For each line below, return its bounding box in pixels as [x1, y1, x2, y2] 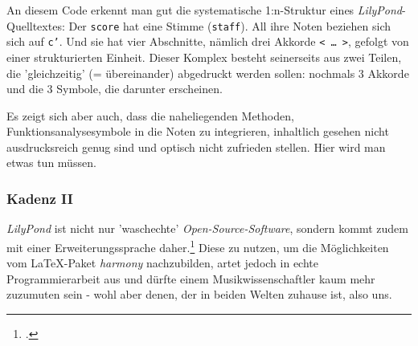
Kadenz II [6, 188, 73, 208]
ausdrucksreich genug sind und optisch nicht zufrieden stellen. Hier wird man [6, 138, 386, 155]
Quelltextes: [6, 17, 65, 34]
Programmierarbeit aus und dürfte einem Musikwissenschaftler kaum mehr [6, 270, 375, 287]
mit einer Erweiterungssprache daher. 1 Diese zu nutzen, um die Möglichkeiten [6, 236, 389, 255]
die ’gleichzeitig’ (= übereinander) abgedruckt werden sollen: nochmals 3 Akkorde [6, 64, 409, 81]
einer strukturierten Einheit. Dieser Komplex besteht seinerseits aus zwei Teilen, [6, 48, 402, 65]
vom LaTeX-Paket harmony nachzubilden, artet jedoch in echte [6, 254, 318, 271]
